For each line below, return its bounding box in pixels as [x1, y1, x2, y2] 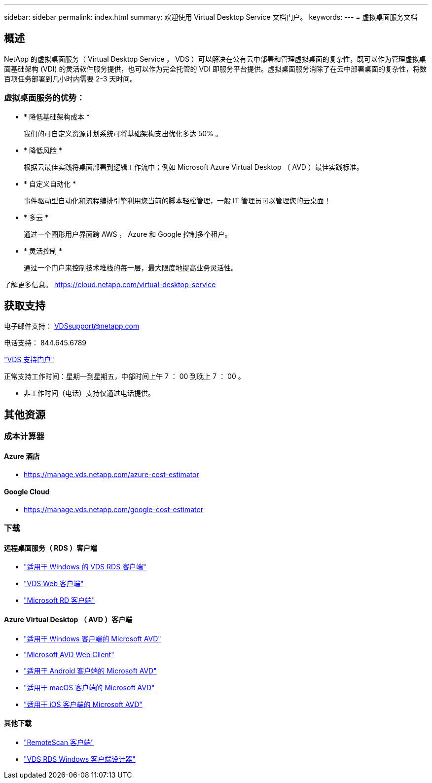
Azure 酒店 [4, 451, 40, 460]
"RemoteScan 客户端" [24, 738, 94, 746]
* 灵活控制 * [24, 246, 62, 255]
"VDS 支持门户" [4, 355, 54, 364]
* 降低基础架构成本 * [24, 112, 90, 121]
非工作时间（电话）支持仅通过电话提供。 [24, 389, 155, 398]
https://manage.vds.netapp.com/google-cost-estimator [24, 505, 204, 514]
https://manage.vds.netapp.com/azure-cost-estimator [24, 470, 199, 479]
